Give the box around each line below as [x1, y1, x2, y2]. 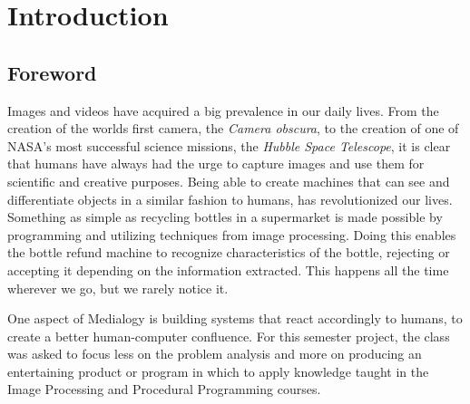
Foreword [7, 58, 97, 86]
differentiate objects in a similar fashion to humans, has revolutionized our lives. [7, 189, 453, 208]
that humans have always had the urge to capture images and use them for [7, 154, 425, 173]
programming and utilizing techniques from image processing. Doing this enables [7, 225, 456, 244]
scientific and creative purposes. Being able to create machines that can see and [7, 171, 450, 190]
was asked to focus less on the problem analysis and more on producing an [7, 344, 422, 363]
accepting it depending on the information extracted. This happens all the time [7, 260, 449, 279]
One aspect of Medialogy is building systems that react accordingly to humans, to [7, 309, 463, 328]
